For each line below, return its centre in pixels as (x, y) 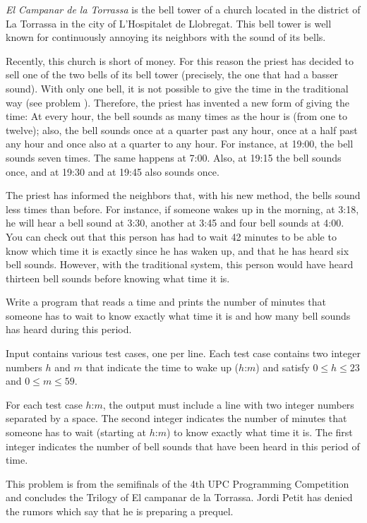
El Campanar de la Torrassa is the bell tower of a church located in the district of (183, 9)
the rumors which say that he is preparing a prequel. (120, 511)
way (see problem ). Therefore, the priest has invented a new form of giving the (178, 102)
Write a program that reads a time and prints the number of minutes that (166, 302)
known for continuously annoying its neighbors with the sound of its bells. (166, 37)
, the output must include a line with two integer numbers (228, 404)
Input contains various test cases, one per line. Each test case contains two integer (183, 353)
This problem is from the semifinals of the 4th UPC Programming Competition (178, 483)
